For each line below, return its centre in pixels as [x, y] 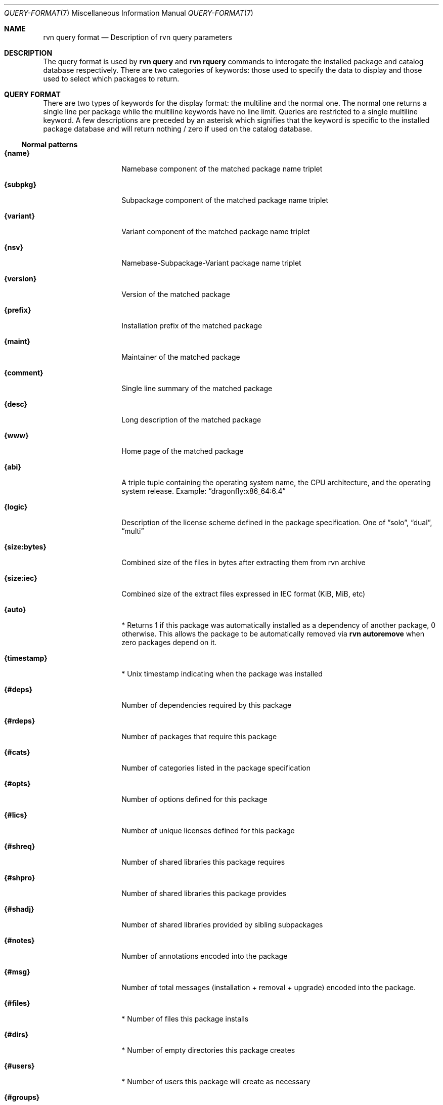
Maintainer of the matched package [181, 357]
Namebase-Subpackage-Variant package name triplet [211, 263]
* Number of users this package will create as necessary [216, 1081]
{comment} [24, 373]
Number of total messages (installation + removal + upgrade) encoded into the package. [269, 987]
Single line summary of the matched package [197, 388]
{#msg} [17, 972]
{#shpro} [20, 878]
